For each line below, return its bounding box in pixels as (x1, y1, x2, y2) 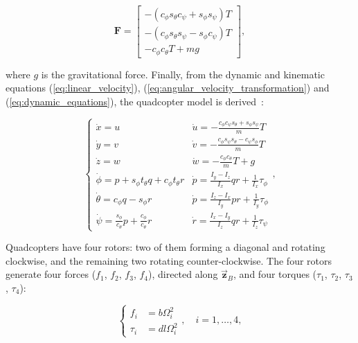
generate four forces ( (6, 267, 96, 281)
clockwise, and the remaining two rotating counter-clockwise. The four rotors (6, 253, 332, 267)
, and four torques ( (233, 267, 317, 281)
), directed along (148, 267, 218, 281)
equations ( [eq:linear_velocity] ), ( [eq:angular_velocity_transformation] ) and (6, 80, 330, 95)
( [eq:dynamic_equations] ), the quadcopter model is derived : (6, 94, 264, 108)
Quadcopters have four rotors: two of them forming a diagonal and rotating (6, 240, 325, 254)
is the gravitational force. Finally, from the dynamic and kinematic (41, 67, 325, 81)
